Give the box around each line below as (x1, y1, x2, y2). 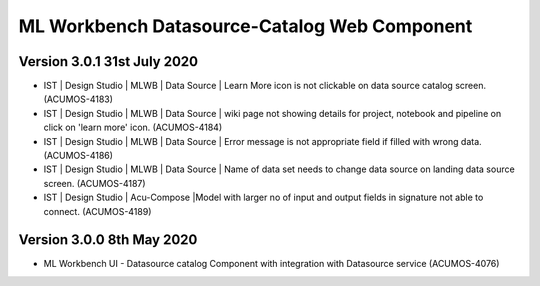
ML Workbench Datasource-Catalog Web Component (18, 15, 473, 37)
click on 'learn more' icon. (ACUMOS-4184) (43, 121, 223, 134)
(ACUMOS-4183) (43, 93, 114, 105)
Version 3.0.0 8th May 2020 (18, 231, 198, 249)
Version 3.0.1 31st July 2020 (18, 53, 199, 70)
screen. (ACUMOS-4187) (43, 177, 146, 189)
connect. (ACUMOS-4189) (43, 205, 152, 217)
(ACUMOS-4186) (43, 150, 114, 162)
